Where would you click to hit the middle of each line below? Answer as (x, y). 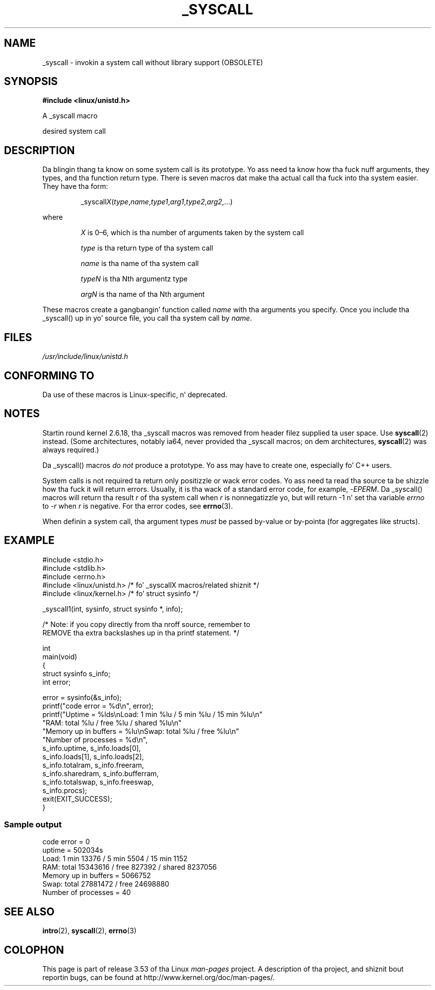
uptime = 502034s (73, 850)
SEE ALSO (29, 911)
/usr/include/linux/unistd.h (85, 357)
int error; (57, 682)
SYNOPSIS (31, 82)
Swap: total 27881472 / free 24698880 (106, 884)
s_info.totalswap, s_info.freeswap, (98, 782)
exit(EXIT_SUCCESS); (77, 799)
